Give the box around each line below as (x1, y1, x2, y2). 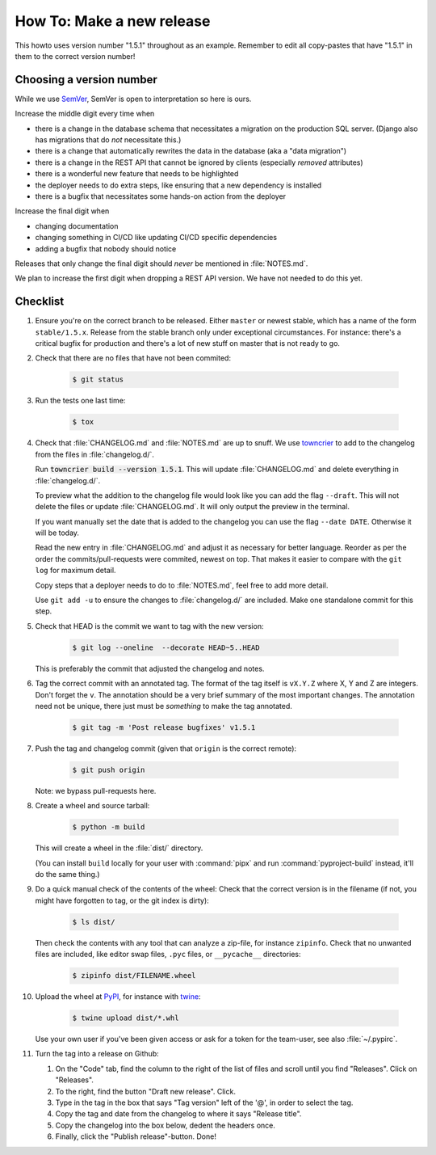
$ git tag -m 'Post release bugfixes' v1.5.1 (72, 723, 256, 731)
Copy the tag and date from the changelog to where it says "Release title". (55, 1109, 302, 1119)
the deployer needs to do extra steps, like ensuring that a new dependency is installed (35, 180, 322, 190)
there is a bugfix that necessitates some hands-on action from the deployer (35, 191, 287, 201)
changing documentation (35, 221, 119, 230)
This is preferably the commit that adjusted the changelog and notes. (35, 664, 265, 673)
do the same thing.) (35, 870, 100, 879)
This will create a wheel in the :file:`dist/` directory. (35, 843, 203, 853)
